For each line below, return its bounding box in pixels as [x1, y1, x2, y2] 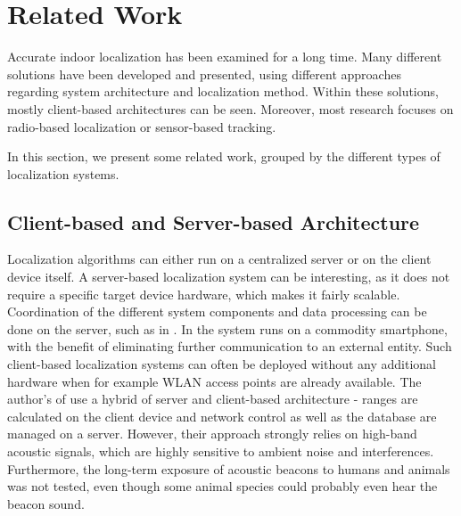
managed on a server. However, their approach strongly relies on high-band [7, 424, 417, 443]
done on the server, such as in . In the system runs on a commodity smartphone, [7, 319, 448, 338]
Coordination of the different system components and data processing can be [7, 302, 427, 321]
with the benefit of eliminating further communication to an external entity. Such [7, 337, 452, 356]
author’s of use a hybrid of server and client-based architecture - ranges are [7, 389, 418, 408]
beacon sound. [7, 494, 85, 512]
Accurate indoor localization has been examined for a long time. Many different [7, 47, 442, 66]
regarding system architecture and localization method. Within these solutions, [7, 82, 439, 101]
